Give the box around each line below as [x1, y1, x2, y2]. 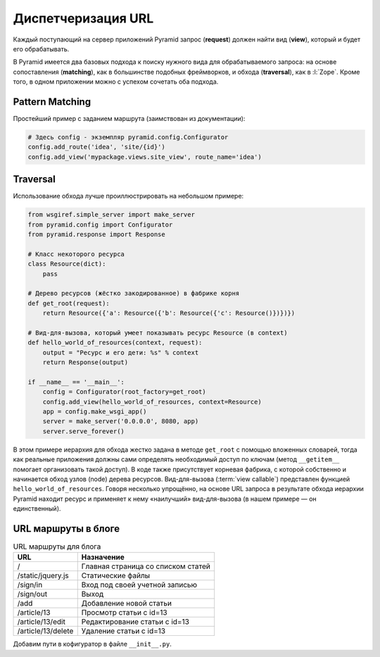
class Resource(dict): [27, 260, 106, 268]
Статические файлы [81, 570, 151, 580]
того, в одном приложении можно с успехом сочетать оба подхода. [13, 77, 219, 86]
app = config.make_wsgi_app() [42, 408, 147, 416]
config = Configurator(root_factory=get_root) [42, 388, 207, 396]
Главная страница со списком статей [81, 561, 210, 571]
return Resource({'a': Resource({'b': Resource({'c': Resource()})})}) [42, 310, 296, 317]
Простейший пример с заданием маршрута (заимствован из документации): [13, 115, 246, 123]
